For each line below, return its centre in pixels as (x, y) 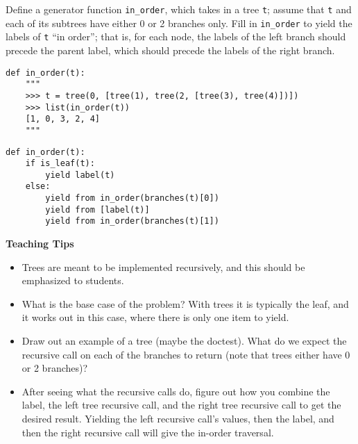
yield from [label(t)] (97, 209)
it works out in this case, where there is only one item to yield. (155, 317)
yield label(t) (80, 175)
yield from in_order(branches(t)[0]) (132, 198)
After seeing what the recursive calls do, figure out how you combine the (176, 391)
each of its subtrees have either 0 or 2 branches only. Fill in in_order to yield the (179, 23)
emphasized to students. (73, 280)
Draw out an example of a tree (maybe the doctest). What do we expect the (184, 341)
